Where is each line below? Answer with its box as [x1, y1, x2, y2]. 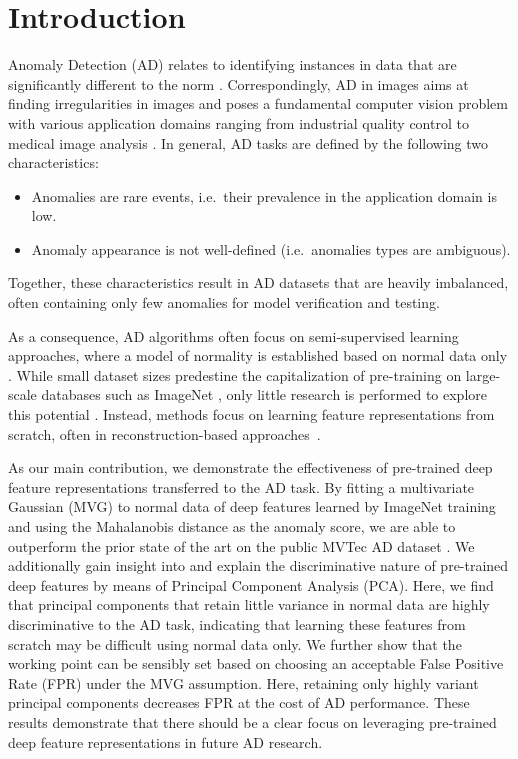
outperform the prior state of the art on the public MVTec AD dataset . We [8, 535, 475, 556]
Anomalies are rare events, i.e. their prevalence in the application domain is [31, 185, 497, 206]
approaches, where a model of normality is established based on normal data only [8, 345, 508, 366]
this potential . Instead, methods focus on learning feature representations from [8, 404, 495, 425]
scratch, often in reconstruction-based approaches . [8, 423, 321, 444]
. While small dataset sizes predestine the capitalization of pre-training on [8, 364, 462, 385]
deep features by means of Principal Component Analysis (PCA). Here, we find [8, 574, 494, 595]
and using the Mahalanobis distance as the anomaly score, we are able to [8, 516, 456, 536]
